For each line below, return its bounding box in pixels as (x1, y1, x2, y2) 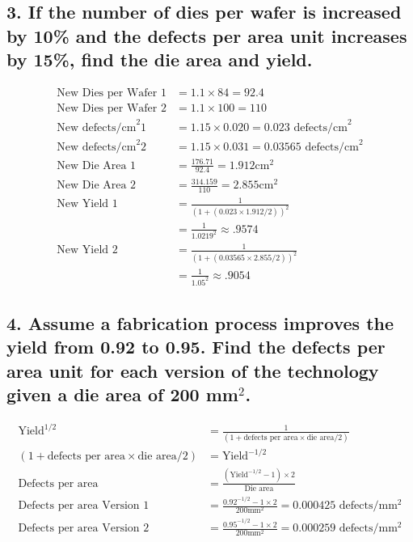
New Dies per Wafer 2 (57, 103, 166, 115)
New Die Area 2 (57, 180, 137, 192)
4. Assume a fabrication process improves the (6, 310, 394, 335)
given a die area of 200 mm (6, 382, 238, 407)
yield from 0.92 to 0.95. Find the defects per (6, 334, 386, 359)
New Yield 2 (57, 244, 118, 256)
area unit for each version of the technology (6, 358, 379, 383)
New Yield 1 (57, 198, 118, 210)
